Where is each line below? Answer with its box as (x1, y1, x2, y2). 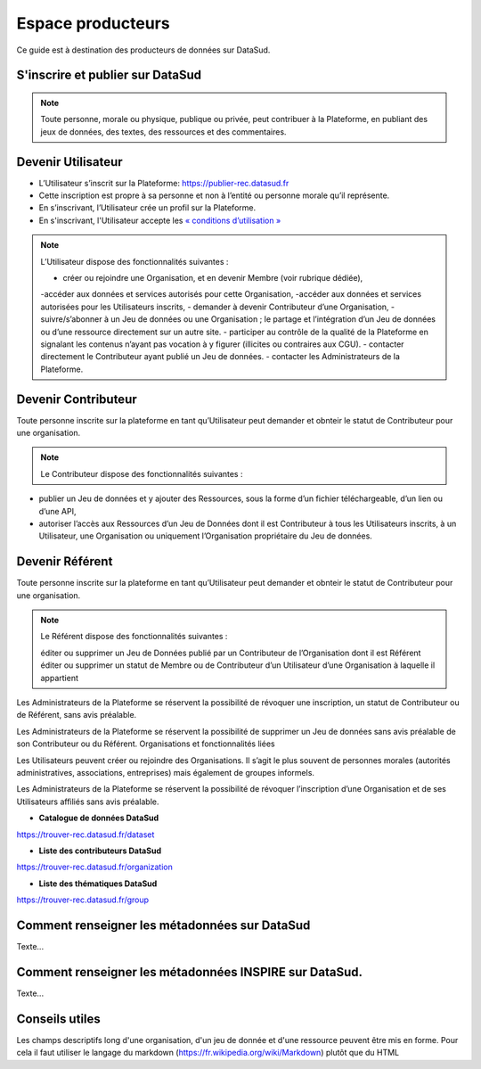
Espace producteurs (16, 13, 170, 33)
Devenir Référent (16, 554, 113, 570)
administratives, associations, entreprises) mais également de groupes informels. (16, 767, 315, 777)
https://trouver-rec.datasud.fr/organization (16, 861, 173, 873)
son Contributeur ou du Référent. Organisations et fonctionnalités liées (16, 738, 275, 749)
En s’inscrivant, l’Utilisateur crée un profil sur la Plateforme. (38, 202, 257, 213)
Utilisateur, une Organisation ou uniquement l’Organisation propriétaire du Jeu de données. (38, 530, 373, 541)
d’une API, (38, 506, 77, 516)
